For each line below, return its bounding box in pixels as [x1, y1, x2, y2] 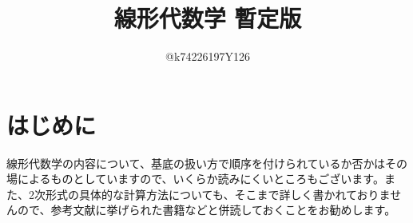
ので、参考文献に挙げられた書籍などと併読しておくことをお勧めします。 [17, 201, 396, 218]
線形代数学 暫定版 [113, 2, 302, 34]
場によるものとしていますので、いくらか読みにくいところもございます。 [6, 170, 384, 187]
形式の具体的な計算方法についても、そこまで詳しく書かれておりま [45, 185, 391, 202]
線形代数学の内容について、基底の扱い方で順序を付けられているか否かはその [6, 154, 407, 171]
